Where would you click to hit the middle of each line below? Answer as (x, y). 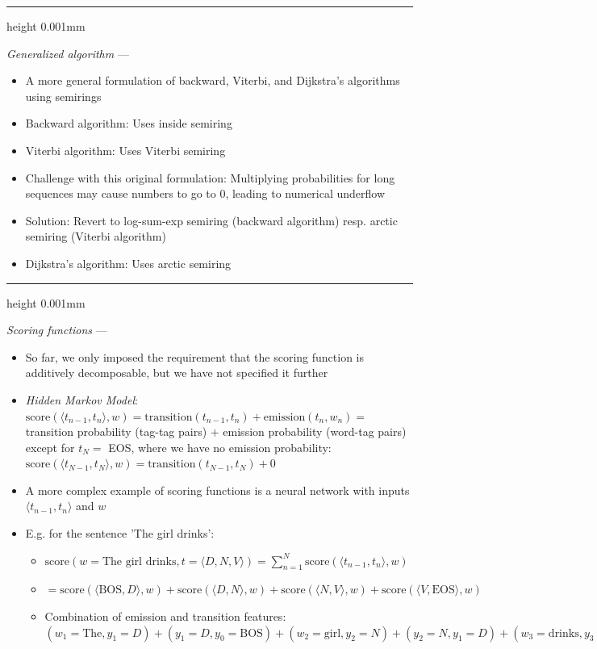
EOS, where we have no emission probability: (220, 447)
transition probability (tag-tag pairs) (116, 431)
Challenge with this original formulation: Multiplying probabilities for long (210, 177)
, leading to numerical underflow (305, 193)
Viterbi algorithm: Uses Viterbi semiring (125, 150)
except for (50, 447)
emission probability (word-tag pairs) (315, 431)
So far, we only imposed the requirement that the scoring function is (195, 356)
